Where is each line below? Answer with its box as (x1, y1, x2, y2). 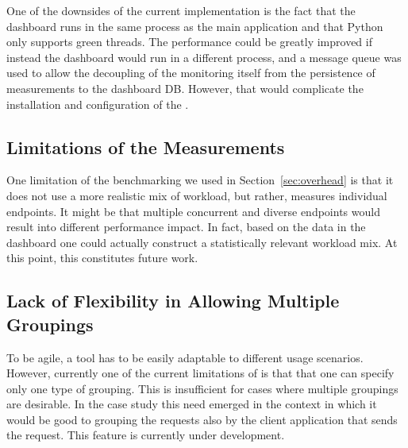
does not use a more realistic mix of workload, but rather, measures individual (6, 187, 387, 203)
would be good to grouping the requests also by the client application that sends (6, 411, 398, 427)
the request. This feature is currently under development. (6, 427, 285, 443)
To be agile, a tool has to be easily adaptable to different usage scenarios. (6, 349, 364, 365)
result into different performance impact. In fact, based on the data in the (6, 218, 366, 235)
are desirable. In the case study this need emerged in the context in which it (6, 396, 377, 412)
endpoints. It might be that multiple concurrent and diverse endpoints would (6, 203, 380, 219)
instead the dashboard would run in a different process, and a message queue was (6, 48, 402, 65)
